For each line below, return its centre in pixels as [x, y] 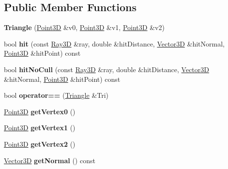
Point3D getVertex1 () [40, 128]
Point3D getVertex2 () [40, 144]
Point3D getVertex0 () [40, 111]
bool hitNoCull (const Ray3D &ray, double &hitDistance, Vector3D [106, 69]
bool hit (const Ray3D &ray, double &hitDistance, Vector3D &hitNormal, [114, 43]
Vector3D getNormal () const [50, 160]
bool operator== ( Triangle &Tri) [56, 95]
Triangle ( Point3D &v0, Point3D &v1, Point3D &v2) [84, 27]
